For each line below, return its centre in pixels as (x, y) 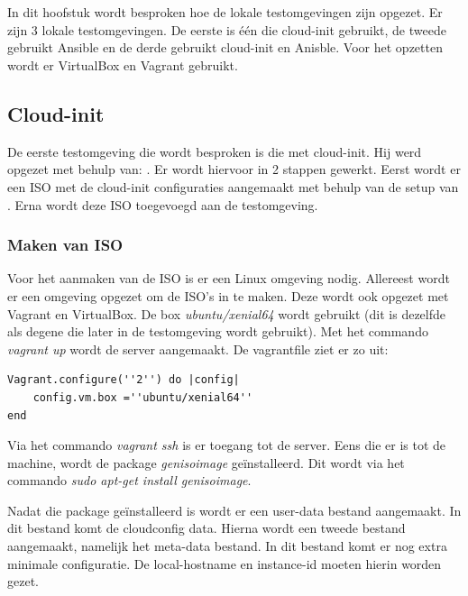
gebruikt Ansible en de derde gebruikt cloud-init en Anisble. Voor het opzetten (225, 47)
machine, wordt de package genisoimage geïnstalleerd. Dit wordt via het (206, 462)
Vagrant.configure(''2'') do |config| (124, 380)
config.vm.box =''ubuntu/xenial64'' (143, 397)
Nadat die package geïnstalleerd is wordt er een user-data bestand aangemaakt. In (234, 510)
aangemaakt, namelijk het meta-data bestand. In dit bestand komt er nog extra (227, 546)
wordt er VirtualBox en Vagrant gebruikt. (123, 64)
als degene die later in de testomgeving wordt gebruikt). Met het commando (218, 331)
